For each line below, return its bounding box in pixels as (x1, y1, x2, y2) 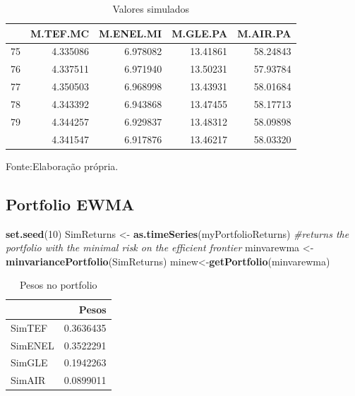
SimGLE (11, 355, 48, 370)
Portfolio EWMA (6, 193, 135, 215)
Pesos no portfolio (19, 277, 97, 292)
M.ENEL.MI (99, 25, 162, 40)
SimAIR (11, 373, 46, 388)
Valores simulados (112, 1, 190, 16)
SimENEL (11, 337, 54, 352)
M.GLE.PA (172, 25, 228, 40)
